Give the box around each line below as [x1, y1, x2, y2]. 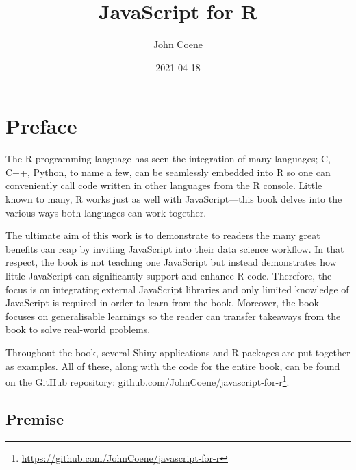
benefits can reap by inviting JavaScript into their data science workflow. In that [5, 241, 344, 256]
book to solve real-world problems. [5, 322, 151, 336]
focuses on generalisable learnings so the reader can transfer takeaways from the [5, 308, 341, 323]
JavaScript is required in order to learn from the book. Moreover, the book [5, 295, 319, 310]
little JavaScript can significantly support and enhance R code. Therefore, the [5, 269, 332, 282]
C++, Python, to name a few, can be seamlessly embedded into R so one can [5, 164, 331, 179]
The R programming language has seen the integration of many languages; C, [5, 151, 331, 166]
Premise [5, 408, 64, 429]
